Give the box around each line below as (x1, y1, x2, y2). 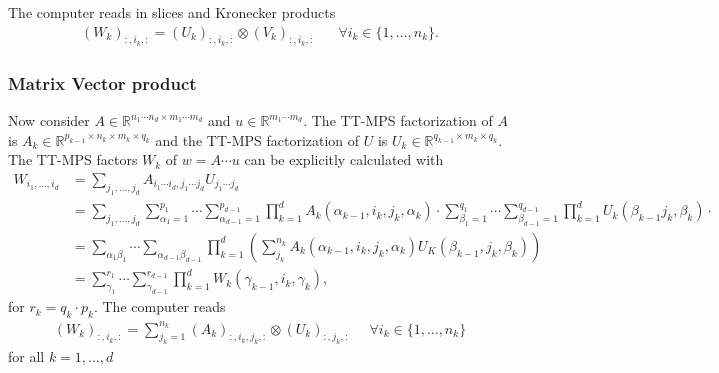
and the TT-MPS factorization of (155, 129, 360, 150)
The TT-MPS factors (8, 149, 138, 170)
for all (8, 346, 45, 367)
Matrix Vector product (8, 70, 197, 95)
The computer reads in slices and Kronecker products (8, 2, 336, 22)
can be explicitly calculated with (244, 149, 444, 170)
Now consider (8, 110, 90, 131)
